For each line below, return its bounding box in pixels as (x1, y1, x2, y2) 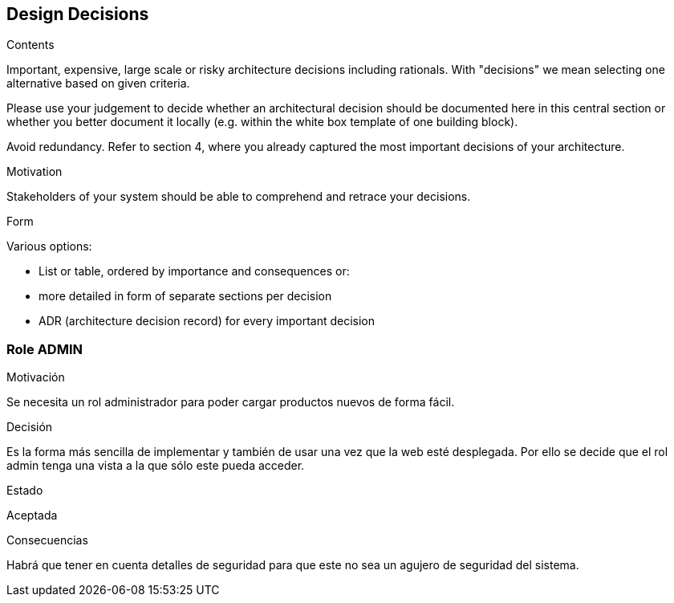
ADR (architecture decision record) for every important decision (39, 314, 376, 328)
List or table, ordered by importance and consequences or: (39, 264, 350, 279)
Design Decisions (6, 4, 149, 24)
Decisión (6, 420, 53, 434)
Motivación (6, 370, 65, 385)
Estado (6, 483, 43, 498)
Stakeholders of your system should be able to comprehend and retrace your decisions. (6, 189, 471, 204)
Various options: (6, 239, 92, 254)
